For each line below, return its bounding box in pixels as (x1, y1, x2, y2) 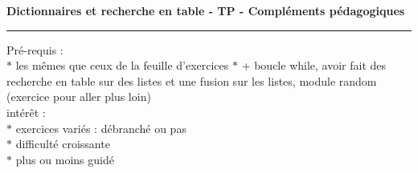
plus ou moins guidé (15, 151, 114, 167)
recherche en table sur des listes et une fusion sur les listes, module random (6, 72, 377, 89)
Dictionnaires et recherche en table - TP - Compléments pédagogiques (6, 2, 405, 18)
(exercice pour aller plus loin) (6, 88, 151, 105)
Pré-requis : (6, 41, 64, 58)
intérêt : (6, 103, 46, 120)
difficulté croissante (15, 135, 110, 152)
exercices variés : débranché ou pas (15, 119, 186, 136)
